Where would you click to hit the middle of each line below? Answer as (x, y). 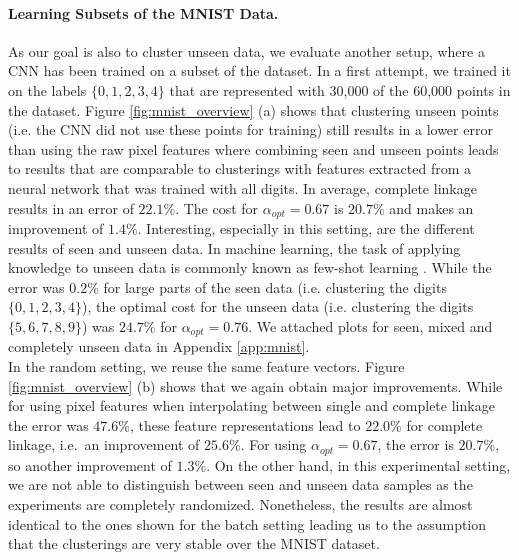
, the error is (415, 444)
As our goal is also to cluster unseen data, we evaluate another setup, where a (246, 50)
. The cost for (217, 207)
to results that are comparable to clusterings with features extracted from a (240, 168)
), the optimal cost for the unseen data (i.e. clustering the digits (277, 306)
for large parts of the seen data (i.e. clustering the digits (275, 286)
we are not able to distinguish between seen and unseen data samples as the (240, 484)
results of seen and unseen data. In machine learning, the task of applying (234, 247)
